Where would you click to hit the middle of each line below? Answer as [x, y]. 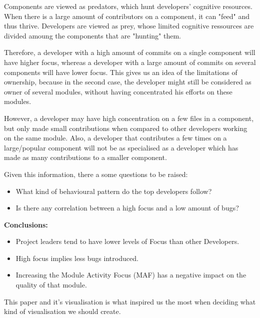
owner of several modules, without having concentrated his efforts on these [118, 91]
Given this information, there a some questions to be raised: [96, 174]
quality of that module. [51, 285]
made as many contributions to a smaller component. [85, 157]
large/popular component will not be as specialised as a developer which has [121, 147]
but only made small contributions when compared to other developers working [126, 128]
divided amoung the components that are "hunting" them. [93, 35]
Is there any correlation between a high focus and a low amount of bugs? [127, 208]
